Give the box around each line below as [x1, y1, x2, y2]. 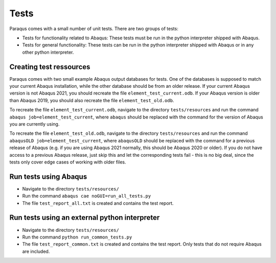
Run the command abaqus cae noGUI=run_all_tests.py [22, 193, 151, 199]
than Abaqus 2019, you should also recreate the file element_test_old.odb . [9, 97, 174, 103]
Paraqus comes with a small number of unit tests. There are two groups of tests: [9, 26, 178, 32]
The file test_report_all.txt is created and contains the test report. [22, 200, 174, 206]
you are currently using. [9, 121, 60, 127]
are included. [22, 248, 50, 254]
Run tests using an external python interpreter [9, 213, 160, 222]
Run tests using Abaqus [9, 172, 87, 181]
